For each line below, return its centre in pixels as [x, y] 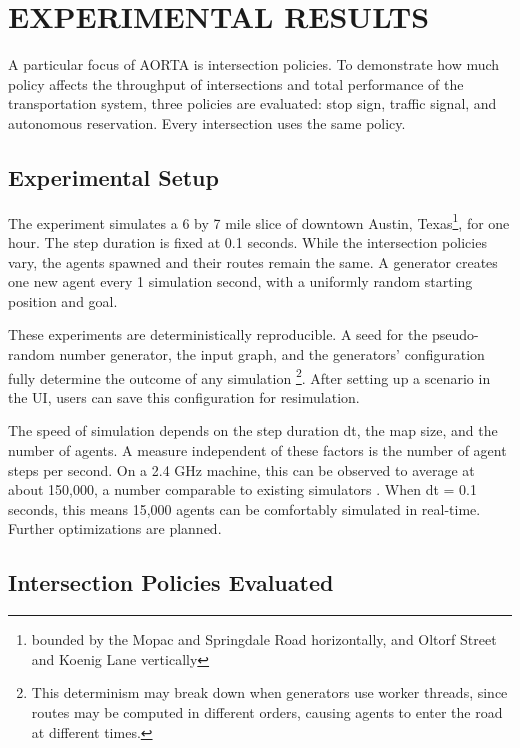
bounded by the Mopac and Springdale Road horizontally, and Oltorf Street [264, 639]
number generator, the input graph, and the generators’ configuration [272, 353]
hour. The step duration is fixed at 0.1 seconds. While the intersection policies [247, 241]
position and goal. [63, 300]
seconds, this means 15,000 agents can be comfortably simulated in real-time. [244, 508]
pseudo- [455, 334]
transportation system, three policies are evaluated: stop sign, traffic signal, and [252, 103]
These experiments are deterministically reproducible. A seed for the [218, 334]
